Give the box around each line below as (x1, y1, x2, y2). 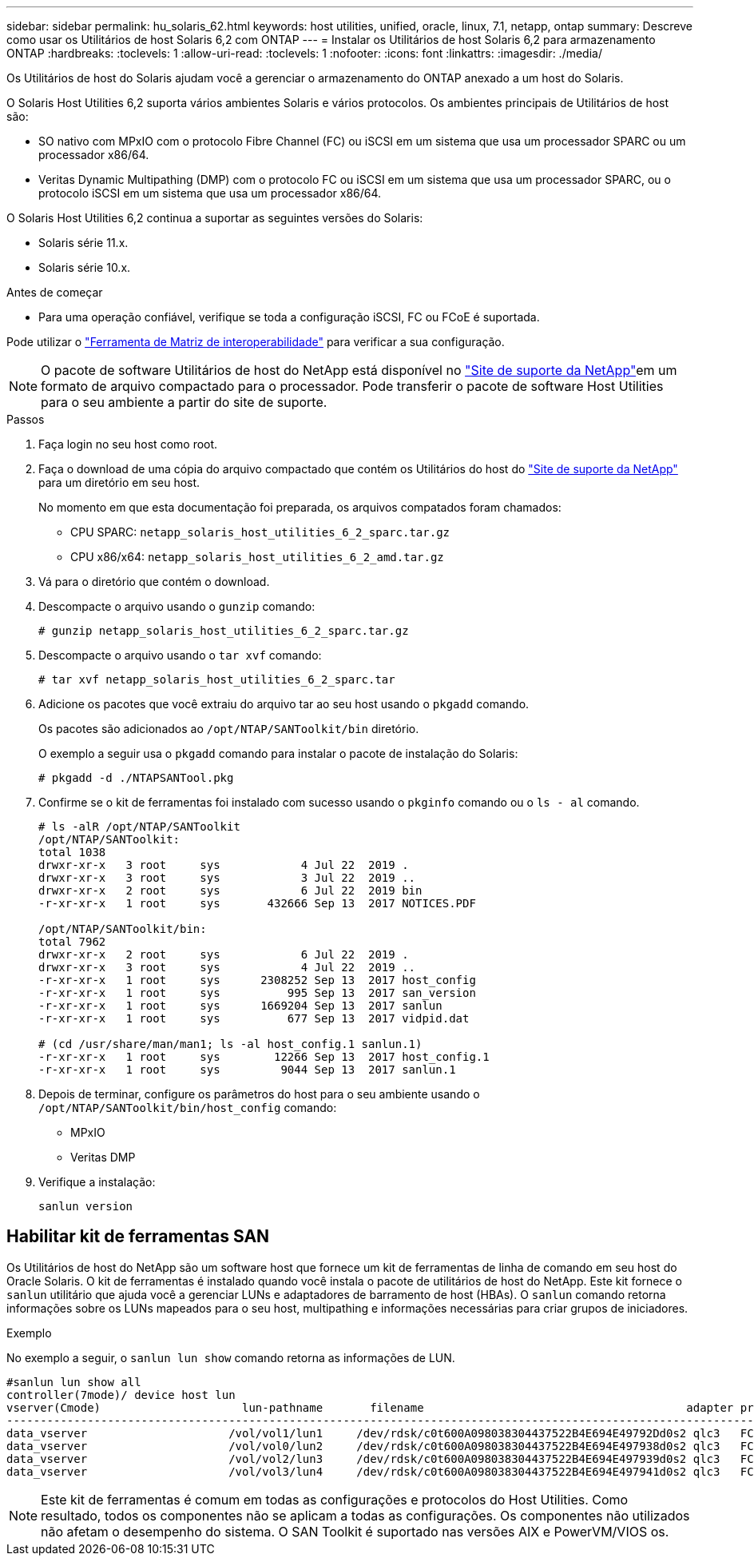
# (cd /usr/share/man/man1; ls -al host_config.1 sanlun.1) (38, 1038, 423, 1050)
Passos (6, 412, 45, 426)
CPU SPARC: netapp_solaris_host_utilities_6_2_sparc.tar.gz (70, 525, 450, 539)
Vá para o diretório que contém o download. (38, 575, 270, 588)
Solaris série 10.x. (38, 261, 131, 274)
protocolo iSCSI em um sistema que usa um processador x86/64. (38, 186, 382, 200)
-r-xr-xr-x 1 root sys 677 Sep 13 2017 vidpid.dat (38, 1012, 470, 1025)
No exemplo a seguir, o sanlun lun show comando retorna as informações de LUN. (6, 1350, 455, 1365)
